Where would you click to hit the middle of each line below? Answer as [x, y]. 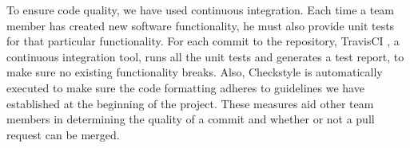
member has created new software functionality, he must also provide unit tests [201, 25]
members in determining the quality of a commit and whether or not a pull [191, 119]
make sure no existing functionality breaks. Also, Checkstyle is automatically [195, 72]
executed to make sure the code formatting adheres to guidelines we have [185, 87]
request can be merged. [63, 134]
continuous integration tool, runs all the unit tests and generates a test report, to [205, 56]
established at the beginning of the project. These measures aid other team [190, 103]
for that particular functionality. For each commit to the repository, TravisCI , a [203, 41]
